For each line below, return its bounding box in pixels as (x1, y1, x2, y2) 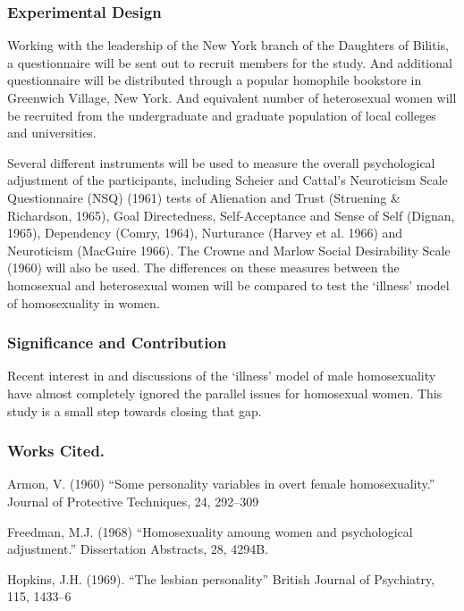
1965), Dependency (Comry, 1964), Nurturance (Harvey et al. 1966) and (7, 223, 403, 242)
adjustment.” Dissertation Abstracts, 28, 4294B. (7, 540, 269, 558)
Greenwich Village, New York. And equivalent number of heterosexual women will (7, 88, 457, 106)
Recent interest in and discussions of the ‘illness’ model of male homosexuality (7, 366, 436, 385)
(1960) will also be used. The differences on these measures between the (7, 258, 400, 277)
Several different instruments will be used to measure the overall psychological (7, 153, 435, 172)
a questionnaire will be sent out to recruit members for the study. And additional (7, 53, 452, 71)
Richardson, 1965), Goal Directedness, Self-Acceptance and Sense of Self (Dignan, (7, 205, 455, 224)
